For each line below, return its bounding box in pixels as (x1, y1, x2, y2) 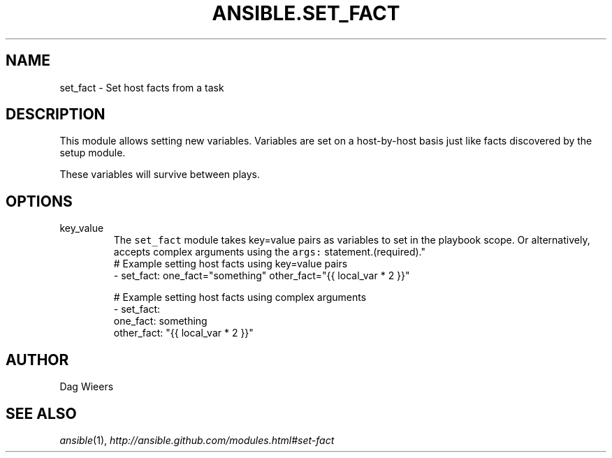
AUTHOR (6, 350, 69, 369)
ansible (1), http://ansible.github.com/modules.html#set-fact (59, 434, 335, 446)
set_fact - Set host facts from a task (59, 81, 224, 94)
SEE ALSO (6, 404, 77, 422)
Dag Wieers (59, 381, 114, 393)
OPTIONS (6, 192, 73, 210)
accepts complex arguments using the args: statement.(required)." (113, 246, 425, 258)
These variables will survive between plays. (59, 168, 260, 181)
